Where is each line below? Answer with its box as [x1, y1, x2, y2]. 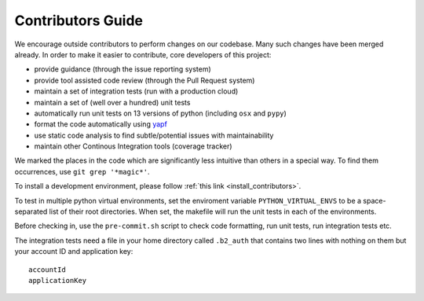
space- [362, 196, 386, 205]
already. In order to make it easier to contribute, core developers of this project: [14, 50, 272, 59]
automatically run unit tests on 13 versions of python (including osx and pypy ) [34, 108, 287, 118]
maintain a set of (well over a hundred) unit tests [34, 97, 191, 107]
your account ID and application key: [14, 247, 133, 256]
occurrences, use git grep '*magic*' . [14, 167, 150, 176]
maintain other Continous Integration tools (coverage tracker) [34, 141, 232, 151]
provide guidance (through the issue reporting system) [34, 64, 211, 74]
